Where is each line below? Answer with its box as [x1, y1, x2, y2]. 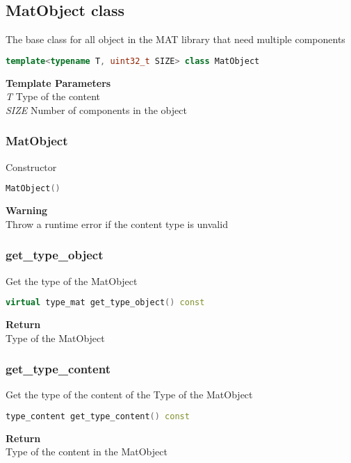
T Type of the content [6, 89, 101, 104]
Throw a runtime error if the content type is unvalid [6, 216, 228, 231]
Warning [6, 203, 48, 218]
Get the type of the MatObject [6, 273, 138, 288]
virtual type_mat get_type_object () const [6, 298, 205, 308]
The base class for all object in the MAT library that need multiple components [6, 32, 345, 47]
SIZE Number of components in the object [6, 102, 187, 117]
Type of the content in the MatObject [6, 444, 168, 459]
